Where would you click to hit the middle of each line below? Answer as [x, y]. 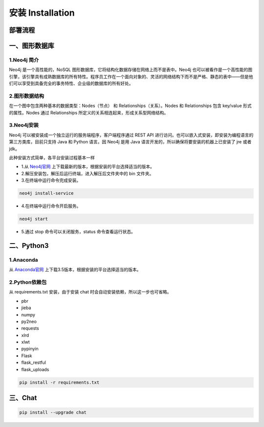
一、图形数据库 [32, 46]
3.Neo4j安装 [24, 125]
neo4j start [34, 219]
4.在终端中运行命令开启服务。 [51, 206]
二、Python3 [29, 245]
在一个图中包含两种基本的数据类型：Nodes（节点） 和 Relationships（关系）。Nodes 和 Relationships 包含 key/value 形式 [130, 106]
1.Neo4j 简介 [24, 60]
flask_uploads [35, 369]
